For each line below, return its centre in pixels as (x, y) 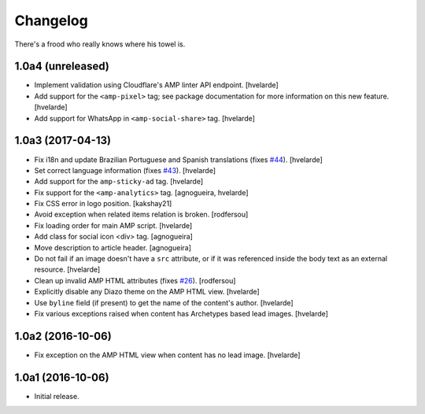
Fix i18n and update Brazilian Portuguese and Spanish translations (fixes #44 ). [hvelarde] (178, 159)
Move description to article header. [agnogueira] (113, 247)
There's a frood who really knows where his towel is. (100, 44)
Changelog (51, 20)
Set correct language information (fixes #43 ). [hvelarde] (125, 170)
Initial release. (57, 396)
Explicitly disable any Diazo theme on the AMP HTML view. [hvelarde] (147, 292)
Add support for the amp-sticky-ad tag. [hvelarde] (119, 182)
